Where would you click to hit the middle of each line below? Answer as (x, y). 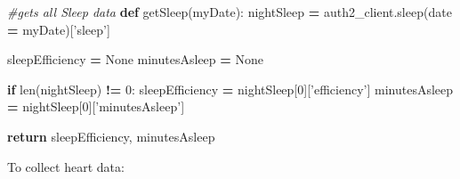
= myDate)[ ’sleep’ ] (59, 29)
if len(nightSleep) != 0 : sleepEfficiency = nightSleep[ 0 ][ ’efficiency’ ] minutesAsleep (230, 89)
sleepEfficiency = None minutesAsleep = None (135, 59)
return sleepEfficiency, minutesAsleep (111, 136)
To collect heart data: (66, 166)
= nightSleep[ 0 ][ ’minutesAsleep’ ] (96, 106)
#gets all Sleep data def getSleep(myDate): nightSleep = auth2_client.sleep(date (230, 12)
